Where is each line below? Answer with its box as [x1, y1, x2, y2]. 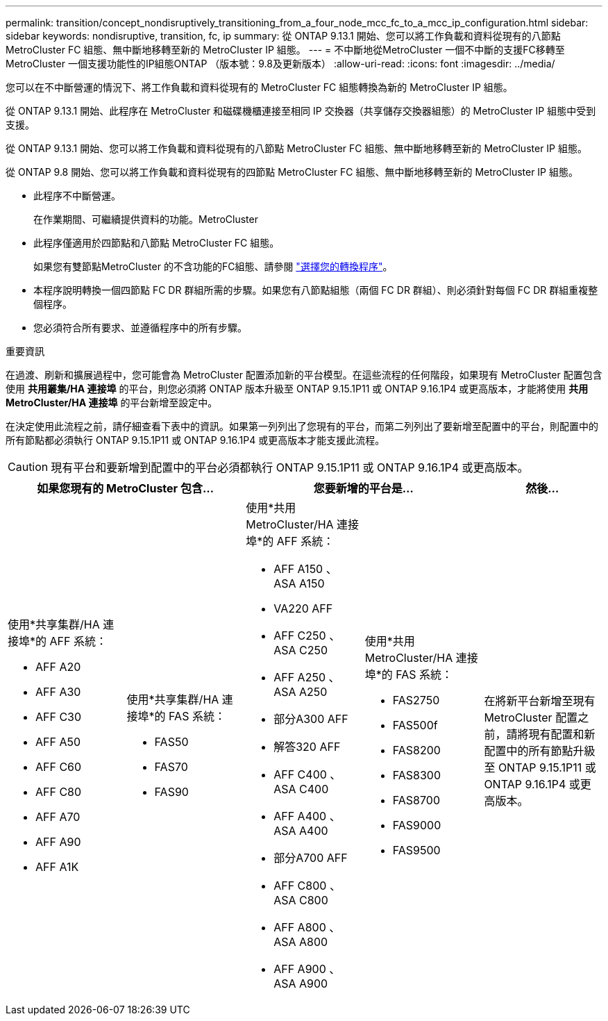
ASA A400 [273, 824, 328, 838]
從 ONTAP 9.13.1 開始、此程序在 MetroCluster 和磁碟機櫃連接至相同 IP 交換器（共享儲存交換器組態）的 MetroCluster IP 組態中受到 [6, 105, 596, 117]
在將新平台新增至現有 [484, 694, 596, 708]
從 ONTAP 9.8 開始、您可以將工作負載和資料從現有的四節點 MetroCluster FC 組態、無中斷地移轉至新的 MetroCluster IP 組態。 [6, 166, 578, 178]
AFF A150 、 [273, 562, 337, 576]
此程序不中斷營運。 [33, 190, 121, 201]
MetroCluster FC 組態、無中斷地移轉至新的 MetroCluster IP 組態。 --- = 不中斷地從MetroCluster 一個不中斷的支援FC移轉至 [6, 44, 565, 56]
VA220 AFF [273, 601, 333, 615]
